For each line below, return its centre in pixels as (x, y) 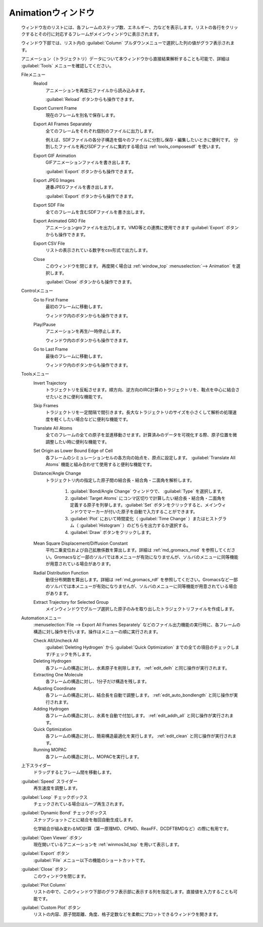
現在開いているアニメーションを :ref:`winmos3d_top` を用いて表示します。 (108, 844)
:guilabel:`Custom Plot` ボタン (51, 907)
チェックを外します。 (73, 654)
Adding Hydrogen (51, 709)
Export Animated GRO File (59, 221)
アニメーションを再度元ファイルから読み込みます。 (97, 90)
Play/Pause (45, 325)
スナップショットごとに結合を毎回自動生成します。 (85, 820)
